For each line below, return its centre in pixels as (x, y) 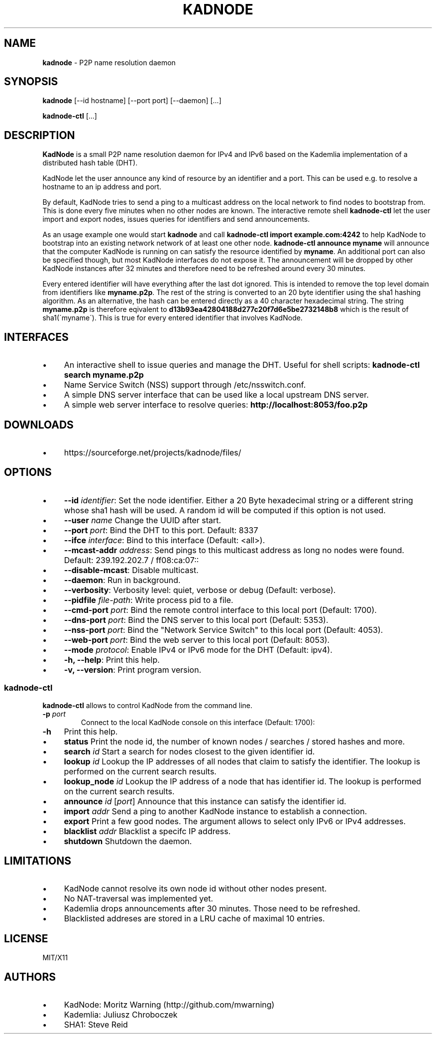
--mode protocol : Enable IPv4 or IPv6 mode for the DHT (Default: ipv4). (198, 650)
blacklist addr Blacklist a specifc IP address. (147, 831)
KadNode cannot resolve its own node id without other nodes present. (195, 889)
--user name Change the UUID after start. (143, 520)
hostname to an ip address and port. (102, 187)
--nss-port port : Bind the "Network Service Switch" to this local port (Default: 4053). (223, 630)
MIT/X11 (55, 958)
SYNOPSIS (31, 82)
